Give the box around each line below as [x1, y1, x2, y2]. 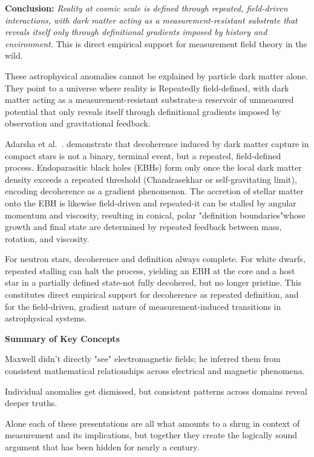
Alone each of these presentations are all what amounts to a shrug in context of [5, 416, 300, 429]
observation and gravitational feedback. [5, 117, 151, 130]
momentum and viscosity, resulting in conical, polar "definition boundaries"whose [5, 208, 306, 221]
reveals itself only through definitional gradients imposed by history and [5, 25, 267, 38]
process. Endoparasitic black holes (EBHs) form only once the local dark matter [5, 161, 302, 174]
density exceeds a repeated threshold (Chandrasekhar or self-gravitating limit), [5, 173, 297, 185]
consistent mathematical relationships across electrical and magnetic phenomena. [5, 364, 305, 377]
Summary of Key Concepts [5, 332, 120, 344]
